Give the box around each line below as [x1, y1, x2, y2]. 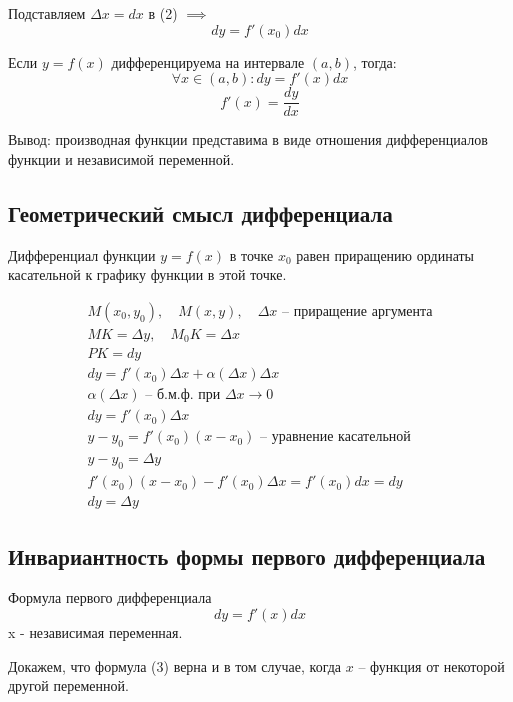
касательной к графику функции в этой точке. [8, 264, 287, 285]
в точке [229, 244, 274, 265]
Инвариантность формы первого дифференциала [8, 540, 486, 571]
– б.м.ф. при [145, 388, 221, 403]
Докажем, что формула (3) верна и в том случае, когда [8, 655, 342, 676]
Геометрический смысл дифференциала [8, 197, 393, 228]
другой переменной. [8, 675, 129, 696]
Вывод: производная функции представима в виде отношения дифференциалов [8, 129, 488, 150]
